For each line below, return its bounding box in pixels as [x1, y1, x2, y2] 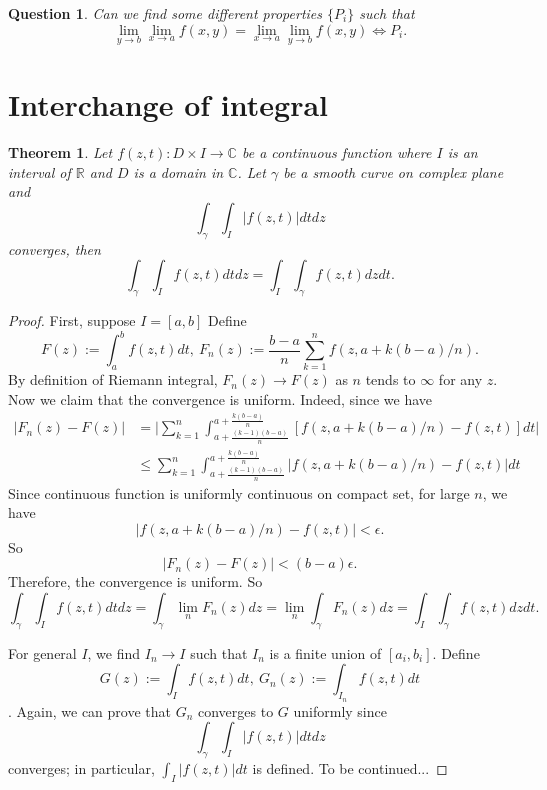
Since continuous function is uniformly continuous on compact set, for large [8, 482, 470, 503]
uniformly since [293, 700, 387, 721]
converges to [197, 700, 274, 721]
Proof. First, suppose [8, 309, 136, 330]
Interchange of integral [8, 84, 328, 124]
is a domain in [133, 161, 224, 182]
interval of [8, 161, 71, 182]
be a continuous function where [241, 141, 432, 162]
